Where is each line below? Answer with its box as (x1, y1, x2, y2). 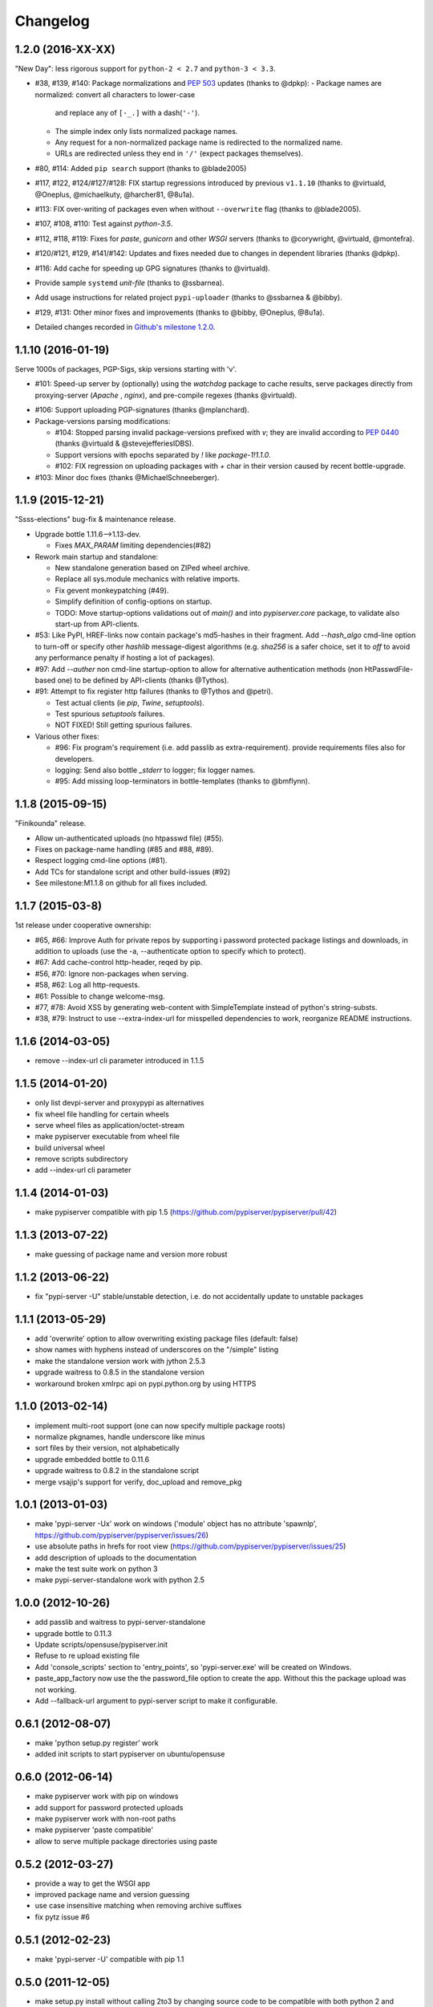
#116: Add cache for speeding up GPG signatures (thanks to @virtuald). (34, 263, 270, 273)
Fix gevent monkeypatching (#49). (55, 585, 169, 595)
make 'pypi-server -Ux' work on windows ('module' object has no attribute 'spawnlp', (34, 1519, 318, 1529)
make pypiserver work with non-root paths (34, 1814, 176, 1823)
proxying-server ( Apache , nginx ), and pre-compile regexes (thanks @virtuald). (34, 390, 297, 400)
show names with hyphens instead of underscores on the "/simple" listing (34, 1345, 279, 1354)
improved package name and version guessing (34, 1890, 190, 1899)
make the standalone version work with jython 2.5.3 (34, 1356, 206, 1366)
